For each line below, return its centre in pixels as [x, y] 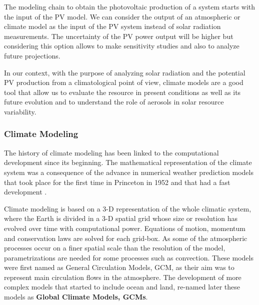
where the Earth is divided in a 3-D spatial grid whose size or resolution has [121, 218]
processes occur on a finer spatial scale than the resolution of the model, [115, 248]
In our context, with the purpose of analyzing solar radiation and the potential [125, 72]
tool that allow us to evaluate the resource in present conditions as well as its [122, 92]
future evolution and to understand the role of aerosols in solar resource [114, 102]
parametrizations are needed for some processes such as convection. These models [129, 257]
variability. [20, 111]
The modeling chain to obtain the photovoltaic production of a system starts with [130, 6]
